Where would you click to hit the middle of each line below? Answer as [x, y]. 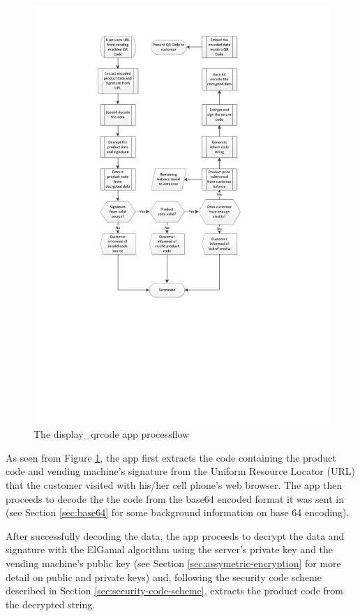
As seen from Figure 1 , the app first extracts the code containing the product [171, 457]
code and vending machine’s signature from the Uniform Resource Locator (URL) [180, 471]
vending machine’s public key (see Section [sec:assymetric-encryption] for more [173, 563]
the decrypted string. [51, 604]
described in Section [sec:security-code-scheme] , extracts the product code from [174, 591]
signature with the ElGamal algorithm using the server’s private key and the [170, 549]
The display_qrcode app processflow [112, 434]
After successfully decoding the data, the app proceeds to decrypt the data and [175, 535]
